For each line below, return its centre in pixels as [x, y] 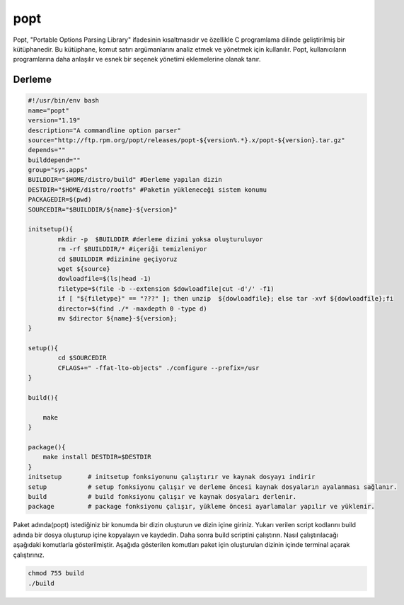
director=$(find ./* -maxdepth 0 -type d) [133, 309]
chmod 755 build [56, 574]
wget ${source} [84, 269]
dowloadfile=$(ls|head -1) [104, 279]
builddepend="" [54, 160]
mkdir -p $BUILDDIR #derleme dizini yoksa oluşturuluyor [160, 239]
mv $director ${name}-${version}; [117, 318]
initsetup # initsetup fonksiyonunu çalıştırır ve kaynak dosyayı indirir [172, 477]
